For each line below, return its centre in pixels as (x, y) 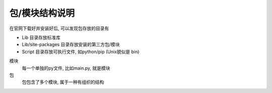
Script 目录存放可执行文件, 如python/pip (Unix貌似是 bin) (81, 52)
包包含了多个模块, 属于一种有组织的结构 (63, 82)
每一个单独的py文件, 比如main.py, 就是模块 (66, 68)
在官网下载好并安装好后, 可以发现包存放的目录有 (59, 28)
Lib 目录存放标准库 (41, 37)
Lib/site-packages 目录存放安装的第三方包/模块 (71, 44)
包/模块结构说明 (42, 13)
